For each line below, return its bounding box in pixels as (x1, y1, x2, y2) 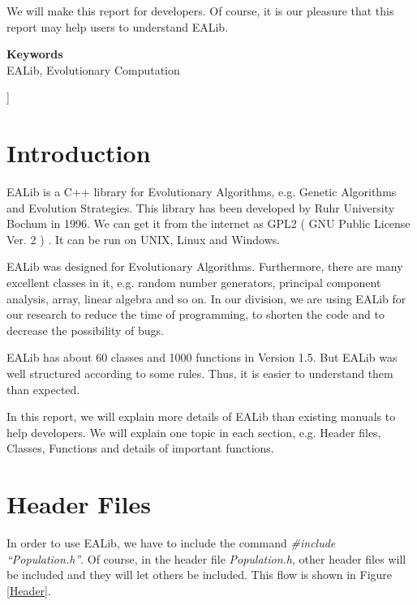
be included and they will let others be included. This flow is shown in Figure (6, 566, 393, 583)
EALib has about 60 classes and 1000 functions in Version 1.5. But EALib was (6, 349, 398, 366)
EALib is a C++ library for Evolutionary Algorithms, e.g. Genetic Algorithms (6, 183, 397, 200)
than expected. (6, 380, 80, 397)
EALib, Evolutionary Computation (6, 61, 180, 78)
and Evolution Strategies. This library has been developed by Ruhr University (6, 199, 395, 216)
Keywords (6, 45, 63, 62)
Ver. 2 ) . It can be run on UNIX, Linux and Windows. (6, 230, 281, 247)
